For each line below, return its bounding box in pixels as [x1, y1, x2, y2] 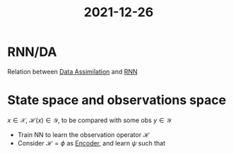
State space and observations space [7, 93, 227, 108]
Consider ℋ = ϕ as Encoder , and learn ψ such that [17, 138, 166, 147]
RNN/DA [7, 44, 57, 60]
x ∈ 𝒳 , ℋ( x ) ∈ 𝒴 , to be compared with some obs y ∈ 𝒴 [7, 116, 172, 124]
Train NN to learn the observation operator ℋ [17, 130, 150, 138]
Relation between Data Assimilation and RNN [7, 67, 138, 76]
